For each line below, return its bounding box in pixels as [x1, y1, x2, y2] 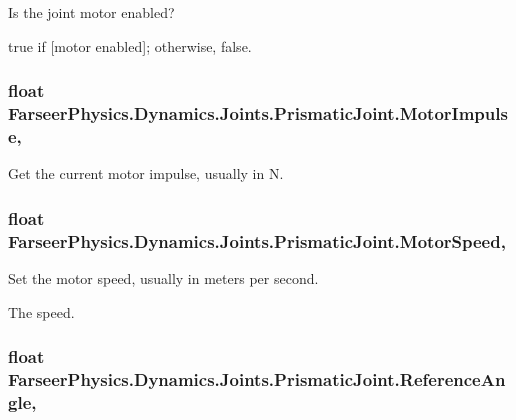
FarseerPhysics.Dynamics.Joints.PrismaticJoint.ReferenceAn [8, 367, 506, 392]
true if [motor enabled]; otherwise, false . [8, 35, 252, 56]
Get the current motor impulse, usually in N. [8, 163, 284, 184]
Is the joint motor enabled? [8, 2, 175, 22]
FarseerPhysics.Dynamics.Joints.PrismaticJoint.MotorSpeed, [8, 228, 506, 253]
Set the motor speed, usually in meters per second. [8, 267, 319, 288]
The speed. [8, 301, 75, 322]
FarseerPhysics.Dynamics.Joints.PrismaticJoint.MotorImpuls [8, 101, 508, 126]
